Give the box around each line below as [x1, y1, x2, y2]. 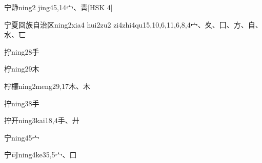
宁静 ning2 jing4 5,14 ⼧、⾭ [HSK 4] [4, 2, 113, 12]
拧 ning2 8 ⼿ [4, 46, 39, 57]
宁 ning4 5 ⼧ [4, 132, 39, 143]
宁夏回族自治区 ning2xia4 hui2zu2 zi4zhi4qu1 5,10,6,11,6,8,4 [4, 19, 191, 30]
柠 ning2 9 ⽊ [4, 63, 39, 74]
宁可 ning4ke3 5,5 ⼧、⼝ [4, 149, 77, 160]
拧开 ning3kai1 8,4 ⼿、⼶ [4, 115, 79, 126]
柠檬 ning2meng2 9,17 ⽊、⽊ [4, 80, 91, 91]
